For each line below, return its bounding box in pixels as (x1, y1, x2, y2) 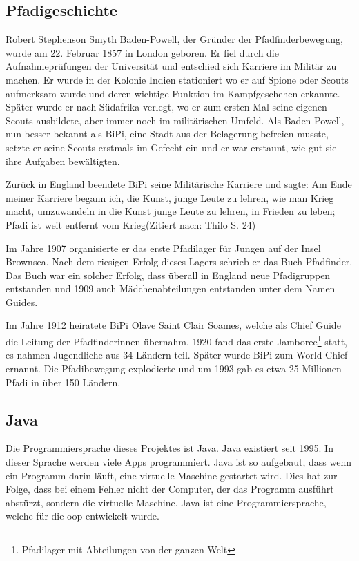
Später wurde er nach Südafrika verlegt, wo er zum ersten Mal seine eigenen (6, 99, 327, 114)
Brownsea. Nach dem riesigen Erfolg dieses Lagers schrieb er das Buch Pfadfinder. (6, 254, 353, 269)
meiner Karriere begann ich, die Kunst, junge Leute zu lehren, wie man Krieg (6, 190, 334, 205)
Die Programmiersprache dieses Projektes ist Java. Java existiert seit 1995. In (6, 441, 333, 455)
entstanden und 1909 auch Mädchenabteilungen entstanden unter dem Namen (6, 281, 336, 296)
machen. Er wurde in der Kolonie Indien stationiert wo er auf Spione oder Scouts (6, 72, 349, 86)
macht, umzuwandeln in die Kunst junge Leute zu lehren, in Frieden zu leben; (6, 204, 336, 218)
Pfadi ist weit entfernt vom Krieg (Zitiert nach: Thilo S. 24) (6, 217, 256, 231)
